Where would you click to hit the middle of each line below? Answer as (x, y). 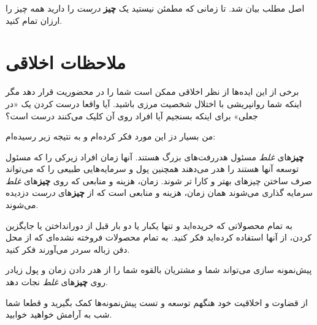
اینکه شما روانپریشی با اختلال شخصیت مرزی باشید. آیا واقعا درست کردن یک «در (154, 103)
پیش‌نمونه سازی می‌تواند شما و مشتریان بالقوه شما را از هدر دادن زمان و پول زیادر (159, 270)
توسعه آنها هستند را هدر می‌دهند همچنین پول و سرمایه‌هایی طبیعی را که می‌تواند (152, 169)
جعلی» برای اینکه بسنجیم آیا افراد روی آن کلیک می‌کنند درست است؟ (132, 115)
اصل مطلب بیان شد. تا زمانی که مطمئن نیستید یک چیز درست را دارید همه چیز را (155, 8)
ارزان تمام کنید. (34, 20)
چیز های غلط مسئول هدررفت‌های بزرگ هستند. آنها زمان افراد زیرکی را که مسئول (155, 156)
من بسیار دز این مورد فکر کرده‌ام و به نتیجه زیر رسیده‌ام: (111, 136)
